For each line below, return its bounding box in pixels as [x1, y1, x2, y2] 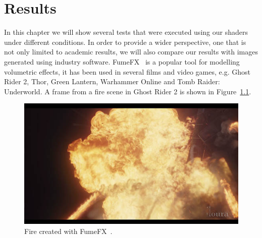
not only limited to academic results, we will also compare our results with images [4, 46, 258, 57]
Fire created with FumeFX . [24, 225, 113, 236]
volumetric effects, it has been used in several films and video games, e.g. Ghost [4, 66, 250, 77]
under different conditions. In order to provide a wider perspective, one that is [4, 36, 246, 47]
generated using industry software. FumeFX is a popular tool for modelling [4, 56, 240, 67]
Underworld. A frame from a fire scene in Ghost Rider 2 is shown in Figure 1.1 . [4, 86, 251, 96]
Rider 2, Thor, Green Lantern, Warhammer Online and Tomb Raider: [4, 76, 220, 87]
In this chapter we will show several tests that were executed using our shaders [4, 27, 248, 37]
